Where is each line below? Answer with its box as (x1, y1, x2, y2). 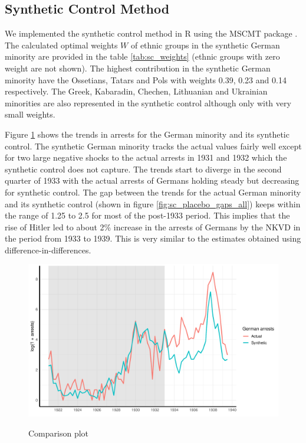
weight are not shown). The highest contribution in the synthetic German (5, 61, 271, 74)
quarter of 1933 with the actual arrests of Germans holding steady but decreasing (5, 174, 300, 187)
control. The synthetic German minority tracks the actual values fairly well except (5, 139, 302, 152)
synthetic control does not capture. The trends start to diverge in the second (5, 162, 282, 175)
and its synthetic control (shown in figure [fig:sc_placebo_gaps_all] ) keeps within (5, 197, 301, 210)
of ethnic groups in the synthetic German (130, 38, 280, 51)
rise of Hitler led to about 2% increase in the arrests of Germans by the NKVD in (5, 220, 301, 233)
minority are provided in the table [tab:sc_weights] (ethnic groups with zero (5, 50, 280, 63)
